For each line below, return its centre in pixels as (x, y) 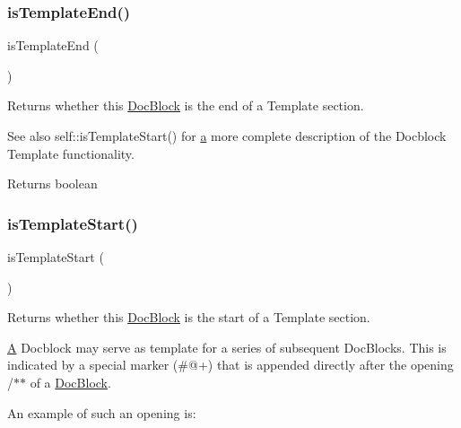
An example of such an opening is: (102, 412)
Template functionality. (71, 153)
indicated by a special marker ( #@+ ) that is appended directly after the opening (230, 365)
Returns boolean (52, 183)
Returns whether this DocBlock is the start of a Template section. (189, 317)
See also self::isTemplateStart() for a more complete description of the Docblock (227, 135)
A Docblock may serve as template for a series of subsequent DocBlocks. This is (227, 347)
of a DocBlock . (70, 382)
